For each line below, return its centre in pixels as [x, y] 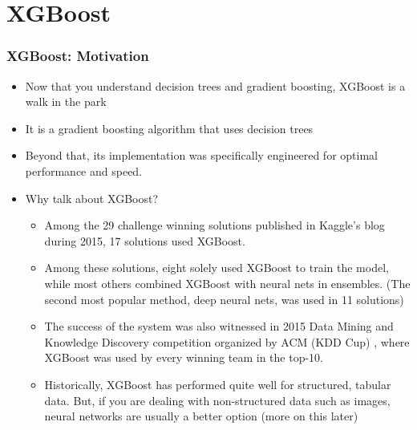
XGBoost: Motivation [78, 56]
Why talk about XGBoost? [92, 198]
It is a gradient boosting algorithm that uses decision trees [169, 128]
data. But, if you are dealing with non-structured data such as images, [217, 400]
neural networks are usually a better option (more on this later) [201, 416]
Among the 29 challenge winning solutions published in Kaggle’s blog [215, 225]
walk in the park [66, 101]
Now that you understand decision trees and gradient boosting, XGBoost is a [215, 85]
